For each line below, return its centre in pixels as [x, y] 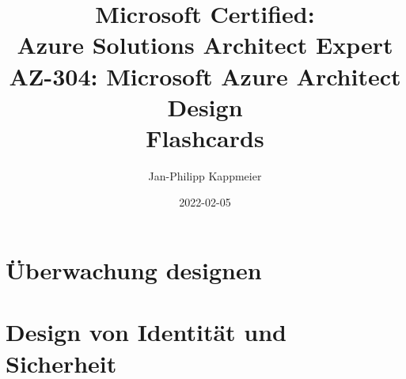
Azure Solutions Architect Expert [205, 45]
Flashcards [205, 137]
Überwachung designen [134, 270]
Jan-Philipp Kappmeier [205, 175]
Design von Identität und [146, 332]
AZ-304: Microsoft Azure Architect [205, 76]
